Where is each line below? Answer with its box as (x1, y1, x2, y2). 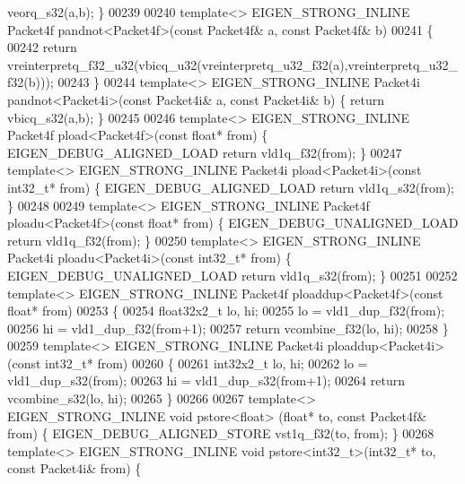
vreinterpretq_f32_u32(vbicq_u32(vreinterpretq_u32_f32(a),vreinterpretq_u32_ (7, 55, 459, 73)
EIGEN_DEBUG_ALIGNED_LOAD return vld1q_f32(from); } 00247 (7, 143, 402, 161)
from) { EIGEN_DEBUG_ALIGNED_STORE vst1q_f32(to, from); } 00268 (7, 424, 434, 443)
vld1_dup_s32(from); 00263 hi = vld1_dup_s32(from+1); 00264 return (7, 371, 405, 390)
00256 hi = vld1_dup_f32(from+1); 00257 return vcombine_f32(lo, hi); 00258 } (7, 318, 449, 337)
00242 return (7, 38, 77, 56)
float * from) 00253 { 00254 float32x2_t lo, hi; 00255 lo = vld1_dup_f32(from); (7, 301, 445, 320)
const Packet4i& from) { (7, 459, 142, 478)
